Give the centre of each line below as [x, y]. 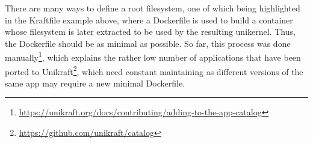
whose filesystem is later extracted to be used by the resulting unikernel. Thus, [150, 32]
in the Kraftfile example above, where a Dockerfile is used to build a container [149, 20]
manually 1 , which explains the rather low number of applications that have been [153, 56]
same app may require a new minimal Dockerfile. [95, 83]
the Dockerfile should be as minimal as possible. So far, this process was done [148, 43]
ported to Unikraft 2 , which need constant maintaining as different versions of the [154, 70]
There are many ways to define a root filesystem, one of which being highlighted [153, 8]
